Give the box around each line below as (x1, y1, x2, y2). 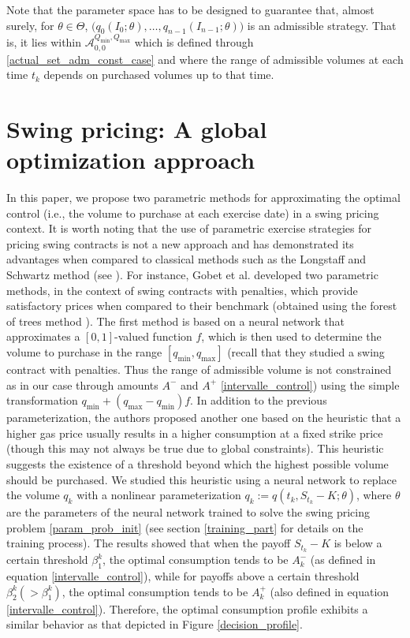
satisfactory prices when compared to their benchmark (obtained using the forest (6, 297, 397, 314)
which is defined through (134, 34, 254, 50)
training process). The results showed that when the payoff (6, 535, 291, 551)
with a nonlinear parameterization (76, 487, 241, 503)
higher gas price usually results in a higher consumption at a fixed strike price (6, 424, 383, 441)
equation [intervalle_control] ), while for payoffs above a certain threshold (6, 568, 360, 584)
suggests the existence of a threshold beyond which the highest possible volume (6, 455, 389, 472)
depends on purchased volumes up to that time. (43, 66, 274, 83)
